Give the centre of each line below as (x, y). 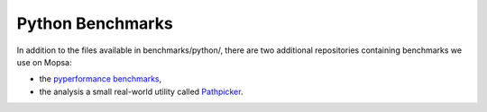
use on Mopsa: (44, 62)
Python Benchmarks (95, 23)
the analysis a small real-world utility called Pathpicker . (141, 91)
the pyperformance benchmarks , (101, 79)
